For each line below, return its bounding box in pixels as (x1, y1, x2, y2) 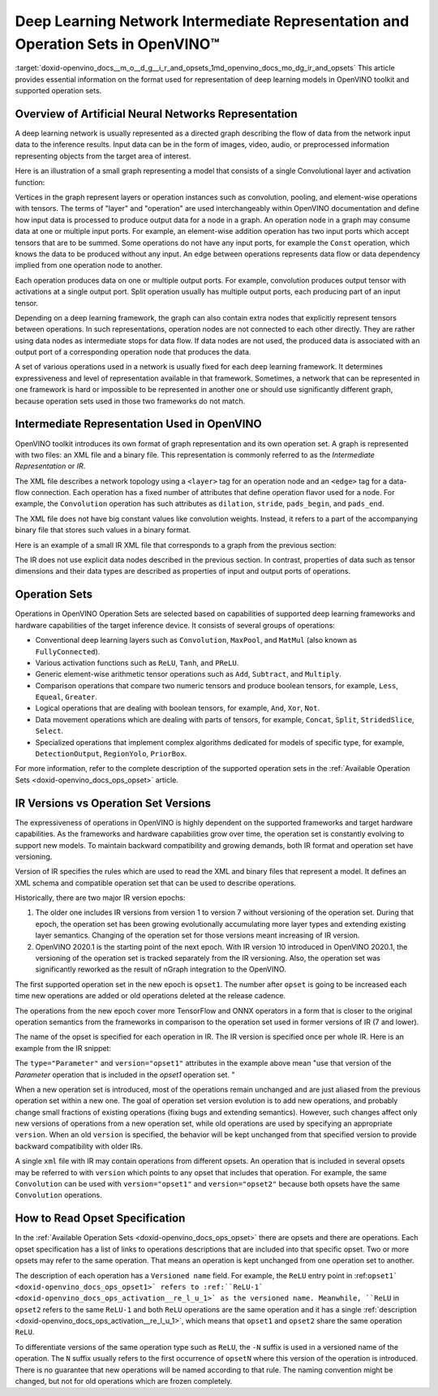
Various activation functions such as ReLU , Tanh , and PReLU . (35, 657, 239, 667)
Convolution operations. (15, 1190, 102, 1200)
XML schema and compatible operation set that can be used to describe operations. (15, 877, 296, 888)
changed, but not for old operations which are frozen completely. (15, 1377, 233, 1386)
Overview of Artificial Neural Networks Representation (15, 106, 298, 121)
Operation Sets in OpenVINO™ (15, 35, 220, 53)
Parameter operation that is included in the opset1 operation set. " (15, 1070, 235, 1079)
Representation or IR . (15, 461, 86, 471)
